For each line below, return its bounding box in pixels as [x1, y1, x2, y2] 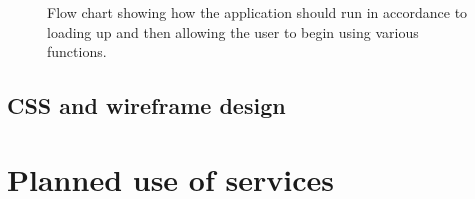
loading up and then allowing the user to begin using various [47, 21, 419, 42]
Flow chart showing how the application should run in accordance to [47, 2, 468, 22]
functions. [47, 41, 107, 62]
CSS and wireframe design [7, 90, 286, 121]
